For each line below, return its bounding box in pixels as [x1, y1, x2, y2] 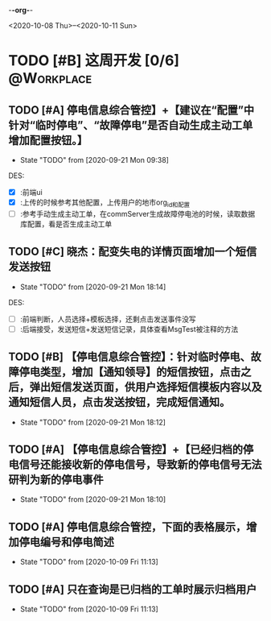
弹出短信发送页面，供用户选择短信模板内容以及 [29, 380, 262, 394]
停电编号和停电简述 [18, 535, 114, 549]
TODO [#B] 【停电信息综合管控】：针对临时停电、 [8, 350, 251, 364]
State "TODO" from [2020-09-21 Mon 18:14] [19, 282, 166, 292]
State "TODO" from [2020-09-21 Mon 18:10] [19, 495, 166, 504]
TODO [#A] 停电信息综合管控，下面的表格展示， [8, 520, 247, 533]
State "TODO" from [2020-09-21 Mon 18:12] [19, 417, 166, 427]
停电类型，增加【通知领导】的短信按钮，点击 [18, 365, 241, 379]
